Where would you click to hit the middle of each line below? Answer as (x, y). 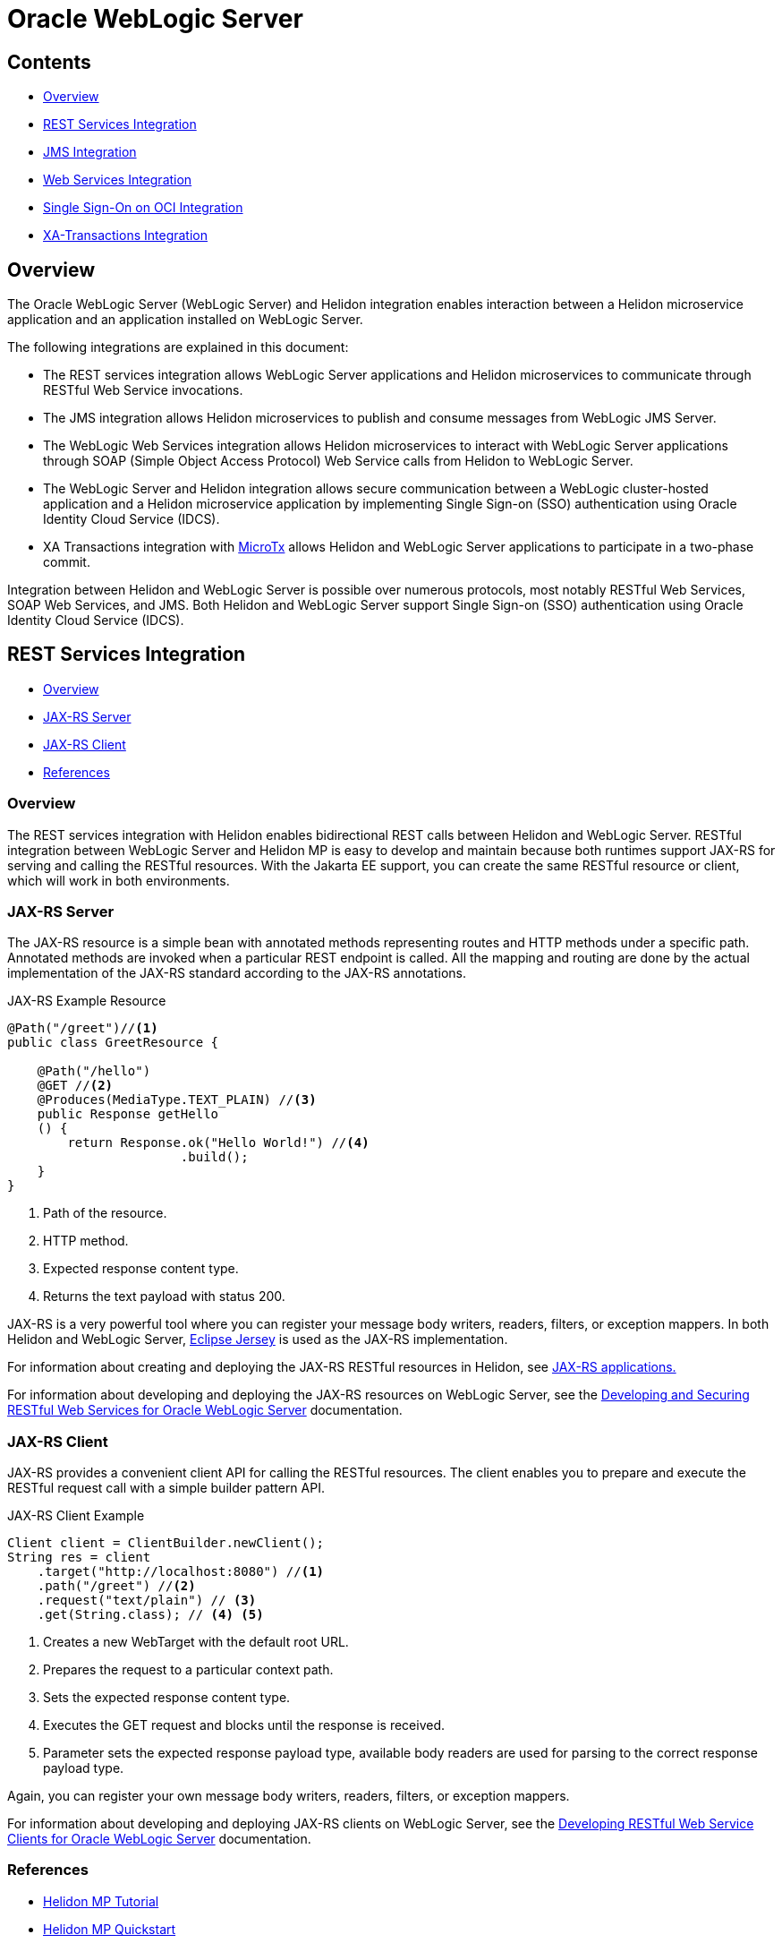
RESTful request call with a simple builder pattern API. (166, 1488)
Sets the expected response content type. (167, 1698)
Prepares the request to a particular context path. (188, 1670)
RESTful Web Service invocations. (143, 390)
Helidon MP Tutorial (101, 1901)
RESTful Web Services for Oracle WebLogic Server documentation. (205, 1410)
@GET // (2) (75, 1086)
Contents (49, 62)
